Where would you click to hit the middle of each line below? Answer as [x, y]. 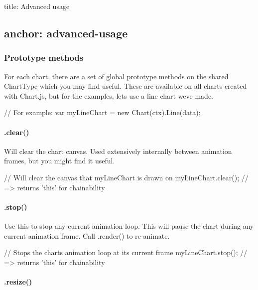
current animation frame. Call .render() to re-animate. [87, 235]
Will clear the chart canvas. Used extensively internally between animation [118, 151]
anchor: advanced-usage [66, 33]
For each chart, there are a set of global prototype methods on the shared [116, 76]
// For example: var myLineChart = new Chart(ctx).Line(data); [102, 112]
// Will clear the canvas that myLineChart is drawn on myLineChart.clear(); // [126, 177]
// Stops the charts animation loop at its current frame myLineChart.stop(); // [126, 252]
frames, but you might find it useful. [60, 161]
